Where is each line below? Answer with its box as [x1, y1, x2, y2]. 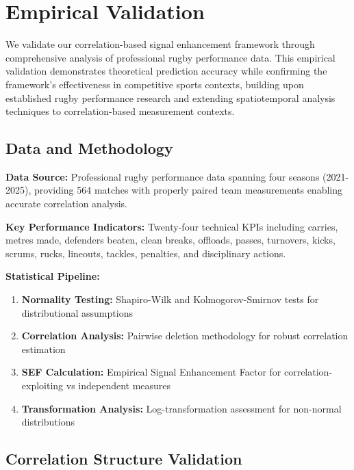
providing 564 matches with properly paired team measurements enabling [34, 183, 342, 197]
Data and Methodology [5, 138, 173, 159]
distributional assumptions [21, 305, 133, 319]
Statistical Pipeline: [5, 269, 100, 283]
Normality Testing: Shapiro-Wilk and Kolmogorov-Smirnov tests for [21, 292, 319, 306]
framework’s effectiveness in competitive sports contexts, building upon [5, 77, 304, 91]
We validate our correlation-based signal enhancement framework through [5, 37, 315, 51]
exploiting [21, 378, 64, 393]
